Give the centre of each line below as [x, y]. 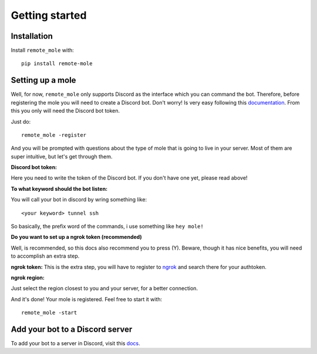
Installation [32, 36]
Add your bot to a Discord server [72, 329]
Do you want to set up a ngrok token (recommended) [76, 237]
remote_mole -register [54, 135]
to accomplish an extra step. [45, 256]
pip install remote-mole [57, 64]
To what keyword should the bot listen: [59, 188]
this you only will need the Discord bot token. [65, 111]
